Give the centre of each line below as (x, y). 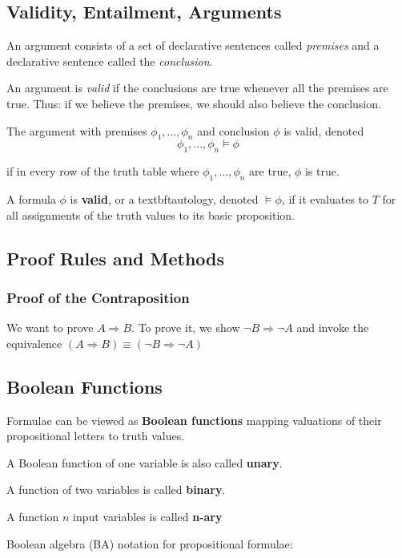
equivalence (34, 343)
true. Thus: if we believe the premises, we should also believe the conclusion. (194, 103)
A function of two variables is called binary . (116, 489)
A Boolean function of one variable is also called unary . (145, 462)
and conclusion (233, 130)
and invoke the (333, 328)
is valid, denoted (324, 130)
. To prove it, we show (186, 328)
